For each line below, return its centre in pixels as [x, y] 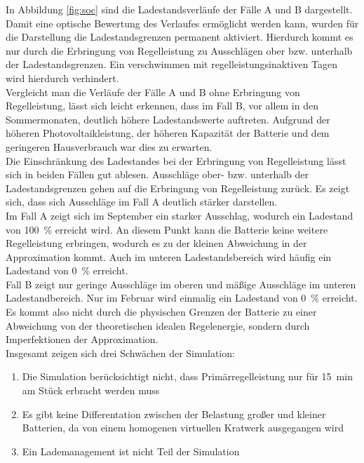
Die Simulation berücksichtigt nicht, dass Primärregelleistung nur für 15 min [187, 376]
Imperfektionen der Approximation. [82, 339]
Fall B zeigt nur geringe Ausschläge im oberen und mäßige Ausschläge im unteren [181, 284]
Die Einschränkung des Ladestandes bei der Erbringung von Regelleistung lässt [176, 160]
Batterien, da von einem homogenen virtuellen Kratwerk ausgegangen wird [183, 428]
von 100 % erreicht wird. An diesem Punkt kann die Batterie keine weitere [167, 229]
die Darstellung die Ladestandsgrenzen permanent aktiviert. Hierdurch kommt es [180, 37]
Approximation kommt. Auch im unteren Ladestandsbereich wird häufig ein [169, 256]
